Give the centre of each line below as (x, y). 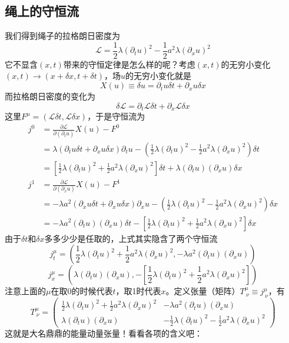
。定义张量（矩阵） (203, 291)
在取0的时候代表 (82, 291)
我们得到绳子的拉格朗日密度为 (62, 36)
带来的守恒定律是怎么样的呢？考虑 (129, 64)
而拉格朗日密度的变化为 (50, 96)
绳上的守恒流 (42, 11)
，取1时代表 (138, 291)
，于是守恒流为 (116, 116)
